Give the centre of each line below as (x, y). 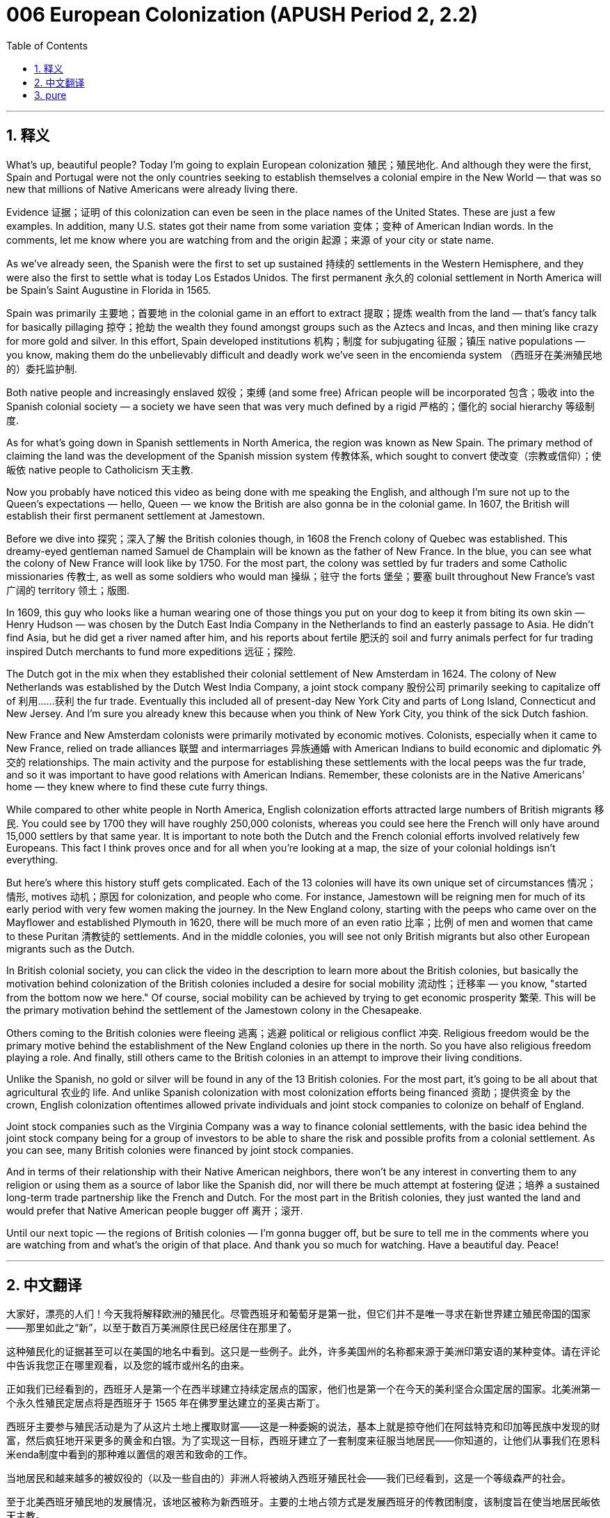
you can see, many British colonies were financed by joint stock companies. (180, 1150)
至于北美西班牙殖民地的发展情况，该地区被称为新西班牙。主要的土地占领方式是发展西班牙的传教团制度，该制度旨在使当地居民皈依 (303, 1502)
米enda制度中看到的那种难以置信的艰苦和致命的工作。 (130, 1455)
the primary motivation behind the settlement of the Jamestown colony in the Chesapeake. (214, 1010)
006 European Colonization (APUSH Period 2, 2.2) (242, 15)
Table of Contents (47, 45)
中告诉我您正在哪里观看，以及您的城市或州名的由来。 (128, 1366)
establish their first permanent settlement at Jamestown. (136, 515)
